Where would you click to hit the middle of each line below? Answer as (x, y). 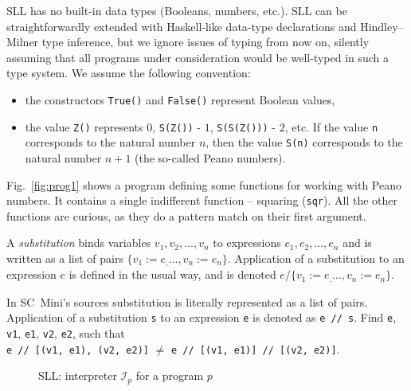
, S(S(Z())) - (243, 126)
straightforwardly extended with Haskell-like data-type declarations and (182, 26)
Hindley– (382, 26)
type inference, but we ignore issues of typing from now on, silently (205, 42)
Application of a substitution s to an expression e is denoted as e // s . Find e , (202, 317)
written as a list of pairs (65, 258)
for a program (170, 375)
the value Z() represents (84, 126)
